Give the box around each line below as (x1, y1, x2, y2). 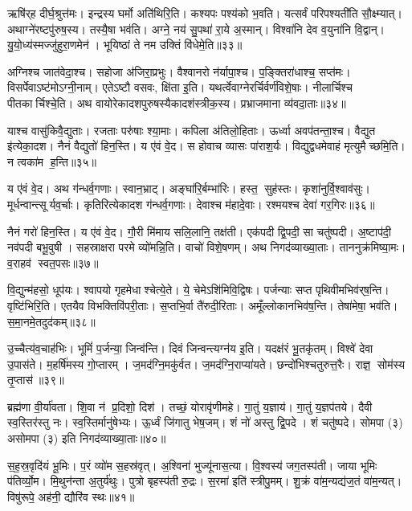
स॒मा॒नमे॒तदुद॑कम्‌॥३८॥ (7, 313, 96, 329)
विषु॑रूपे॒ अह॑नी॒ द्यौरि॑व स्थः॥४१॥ (7, 488, 135, 505)
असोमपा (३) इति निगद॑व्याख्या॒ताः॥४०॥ (7, 430, 166, 447)
